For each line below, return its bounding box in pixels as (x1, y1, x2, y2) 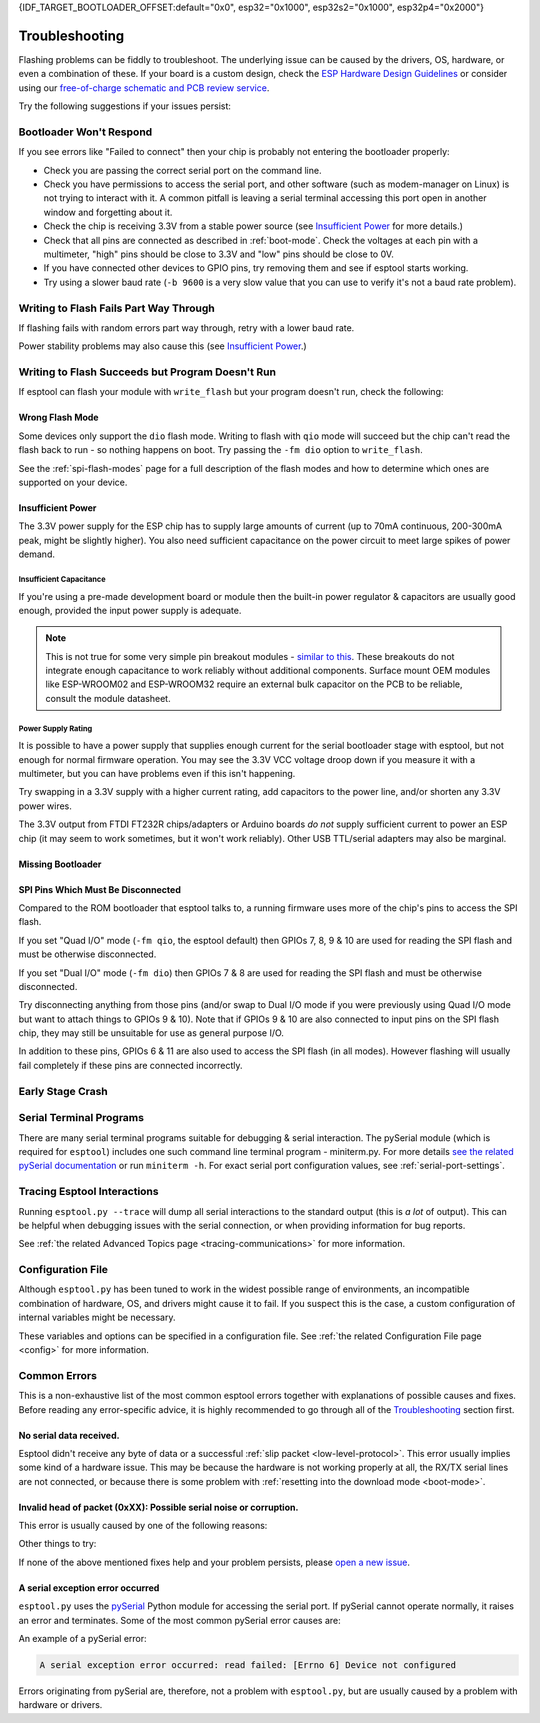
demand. (18, 548, 55, 560)
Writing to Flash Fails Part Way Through (18, 301, 215, 315)
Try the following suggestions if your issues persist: (18, 100, 232, 112)
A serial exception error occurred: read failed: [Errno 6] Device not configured (39, 1660, 457, 1671)
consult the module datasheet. (45, 692, 171, 704)
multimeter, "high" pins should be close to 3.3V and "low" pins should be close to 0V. (43, 248, 394, 260)
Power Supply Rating (18, 723, 93, 734)
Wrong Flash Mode (18, 411, 99, 424)
